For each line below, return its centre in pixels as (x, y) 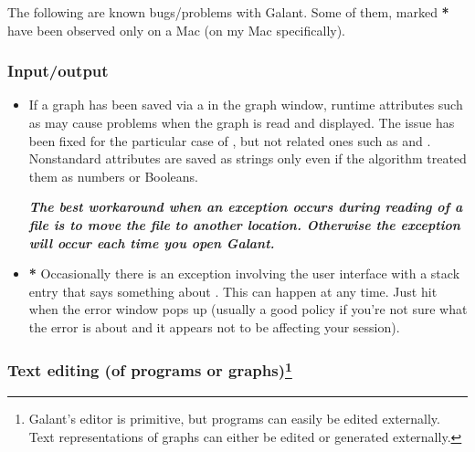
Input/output (58, 71)
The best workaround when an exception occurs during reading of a (246, 207)
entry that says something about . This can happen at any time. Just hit (233, 291)
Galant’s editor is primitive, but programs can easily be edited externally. (234, 419)
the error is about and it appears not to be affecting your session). (214, 326)
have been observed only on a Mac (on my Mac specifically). (177, 30)
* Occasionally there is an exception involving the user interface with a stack (244, 273)
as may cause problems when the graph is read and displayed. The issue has (242, 122)
